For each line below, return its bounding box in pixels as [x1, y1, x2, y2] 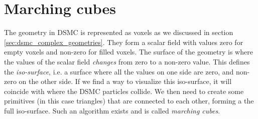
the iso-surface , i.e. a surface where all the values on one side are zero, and [4, 66, 234, 76]
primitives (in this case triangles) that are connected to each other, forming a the [4, 95, 254, 106]
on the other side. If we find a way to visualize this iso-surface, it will [19, 76, 232, 86]
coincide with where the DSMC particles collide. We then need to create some [4, 85, 244, 96]
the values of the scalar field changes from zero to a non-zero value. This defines [4, 56, 250, 66]
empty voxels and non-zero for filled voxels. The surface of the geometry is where [4, 46, 253, 57]
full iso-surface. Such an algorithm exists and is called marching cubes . [4, 105, 220, 115]
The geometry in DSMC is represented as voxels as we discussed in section [4, 27, 233, 37]
